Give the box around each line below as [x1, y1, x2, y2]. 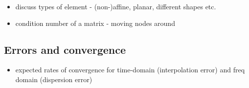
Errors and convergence [4, 42, 126, 57]
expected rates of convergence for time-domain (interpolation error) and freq [15, 65, 245, 75]
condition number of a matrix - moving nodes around [15, 18, 175, 28]
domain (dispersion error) [15, 74, 92, 84]
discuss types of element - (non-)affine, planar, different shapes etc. [15, 1, 216, 11]
